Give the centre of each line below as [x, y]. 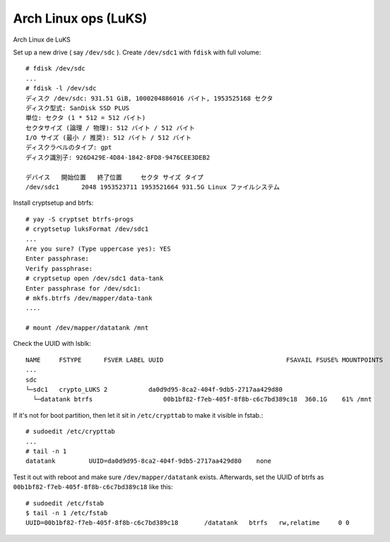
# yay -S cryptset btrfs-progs [80, 219]
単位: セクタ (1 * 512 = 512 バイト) [86, 118]
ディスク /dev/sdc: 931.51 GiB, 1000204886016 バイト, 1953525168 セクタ [149, 98]
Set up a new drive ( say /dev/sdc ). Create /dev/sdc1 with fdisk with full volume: [137, 52]
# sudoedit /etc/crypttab [71, 432]
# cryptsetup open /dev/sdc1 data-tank [95, 278]
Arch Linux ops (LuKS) [80, 18]
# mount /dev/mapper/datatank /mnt [87, 328]
